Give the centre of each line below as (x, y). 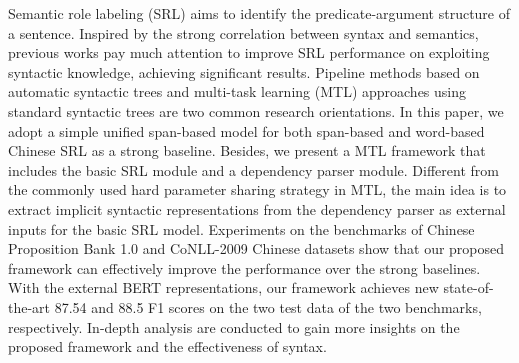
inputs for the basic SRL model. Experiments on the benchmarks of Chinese (241, 228)
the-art (29, 306)
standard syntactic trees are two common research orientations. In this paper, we (256, 110)
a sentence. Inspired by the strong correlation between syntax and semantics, (243, 32)
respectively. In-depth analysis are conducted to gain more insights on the (234, 326)
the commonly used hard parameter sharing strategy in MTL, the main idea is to (257, 189)
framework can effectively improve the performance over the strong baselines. (244, 267)
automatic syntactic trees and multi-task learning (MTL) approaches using (237, 91)
